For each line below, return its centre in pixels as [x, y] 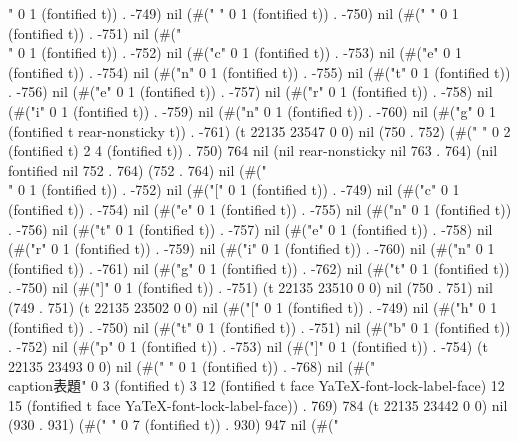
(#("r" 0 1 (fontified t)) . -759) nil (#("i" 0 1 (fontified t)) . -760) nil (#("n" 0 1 [251, 248]
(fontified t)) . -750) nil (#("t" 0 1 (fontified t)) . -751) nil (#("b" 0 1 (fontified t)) [259, 326]
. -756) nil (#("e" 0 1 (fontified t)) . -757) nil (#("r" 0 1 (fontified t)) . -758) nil [250, 91]
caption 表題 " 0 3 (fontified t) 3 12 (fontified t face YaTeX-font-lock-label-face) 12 [256, 385]
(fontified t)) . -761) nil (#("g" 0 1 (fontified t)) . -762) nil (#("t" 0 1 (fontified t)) [259, 267]
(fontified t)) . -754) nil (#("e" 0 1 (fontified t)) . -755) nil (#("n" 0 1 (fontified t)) [260, 208]
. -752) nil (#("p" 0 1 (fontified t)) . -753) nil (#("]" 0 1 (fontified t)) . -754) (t [248, 346]
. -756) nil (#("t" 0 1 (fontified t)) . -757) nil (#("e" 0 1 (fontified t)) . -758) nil [250, 228]
